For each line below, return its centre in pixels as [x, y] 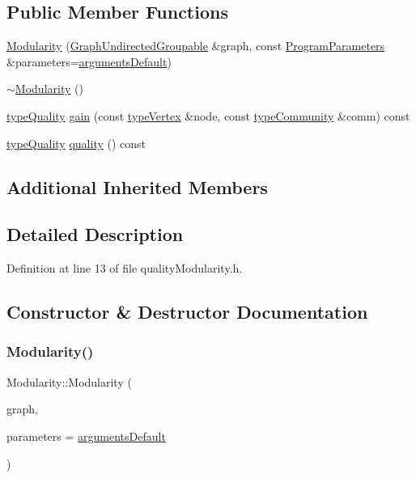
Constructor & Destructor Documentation [187, 312]
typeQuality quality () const [76, 143]
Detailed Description [95, 234]
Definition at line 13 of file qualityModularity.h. [125, 268]
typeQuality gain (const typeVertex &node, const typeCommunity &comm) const [208, 115]
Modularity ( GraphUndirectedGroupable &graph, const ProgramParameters [196, 46]
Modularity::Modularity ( [69, 381]
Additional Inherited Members [137, 186]
